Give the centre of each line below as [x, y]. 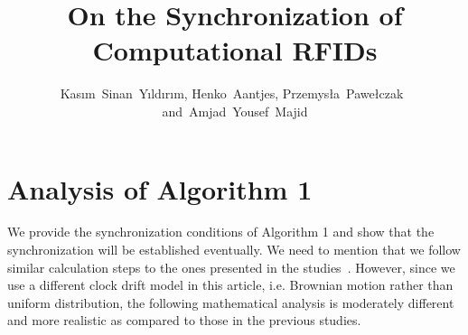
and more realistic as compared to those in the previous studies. [184, 320]
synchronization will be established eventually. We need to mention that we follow [234, 250]
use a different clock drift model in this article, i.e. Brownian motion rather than [230, 285]
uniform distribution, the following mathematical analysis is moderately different [231, 302]
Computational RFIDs [235, 50]
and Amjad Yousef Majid [235, 111]
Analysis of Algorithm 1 [160, 188]
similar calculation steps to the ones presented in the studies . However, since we [231, 267]
